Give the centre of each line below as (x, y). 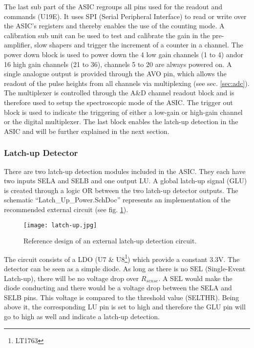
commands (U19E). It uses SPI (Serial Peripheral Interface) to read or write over (125, 16)
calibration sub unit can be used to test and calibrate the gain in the (107, 35)
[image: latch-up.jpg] (60, 225)
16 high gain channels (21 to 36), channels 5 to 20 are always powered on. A (118, 64)
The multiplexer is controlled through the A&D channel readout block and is (119, 93)
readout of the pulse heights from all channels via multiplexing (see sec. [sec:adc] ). (127, 83)
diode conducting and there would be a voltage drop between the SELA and (118, 288)
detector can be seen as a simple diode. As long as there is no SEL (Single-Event (125, 268)
